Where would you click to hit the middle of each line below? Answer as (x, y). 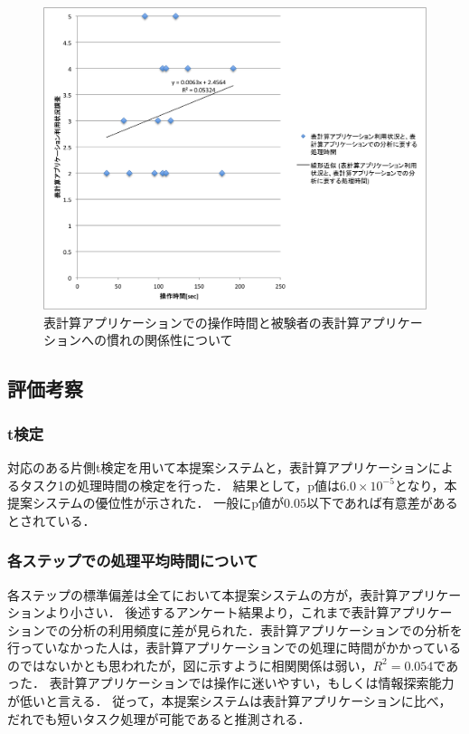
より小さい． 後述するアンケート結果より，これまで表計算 (217, 612)
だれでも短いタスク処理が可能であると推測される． (159, 718)
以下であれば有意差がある (382, 503)
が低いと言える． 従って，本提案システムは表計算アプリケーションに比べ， (230, 701)
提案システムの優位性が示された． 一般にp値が (146, 503)
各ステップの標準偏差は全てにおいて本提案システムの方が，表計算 (203, 594)
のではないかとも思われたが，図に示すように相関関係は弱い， (190, 665)
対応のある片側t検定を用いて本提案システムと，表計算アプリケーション (218, 467)
